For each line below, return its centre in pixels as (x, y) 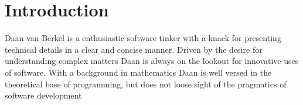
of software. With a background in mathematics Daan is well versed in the (138, 72)
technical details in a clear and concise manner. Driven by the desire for (134, 49)
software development (43, 95)
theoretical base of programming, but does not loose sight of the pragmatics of (146, 84)
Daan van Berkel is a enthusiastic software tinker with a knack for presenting (143, 38)
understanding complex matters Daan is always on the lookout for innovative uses (152, 61)
